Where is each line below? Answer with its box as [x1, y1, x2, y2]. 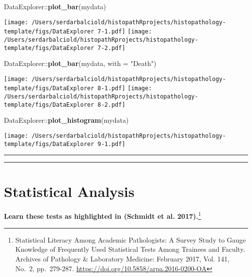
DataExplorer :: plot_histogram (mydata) [4, 115, 129, 125]
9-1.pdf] [97, 140, 126, 147]
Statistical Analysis [4, 181, 135, 201]
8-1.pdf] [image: [97, 85, 152, 92]
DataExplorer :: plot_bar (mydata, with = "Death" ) [4, 58, 157, 68]
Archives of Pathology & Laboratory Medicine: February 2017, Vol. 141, [15, 253, 230, 263]
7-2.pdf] [97, 44, 126, 51]
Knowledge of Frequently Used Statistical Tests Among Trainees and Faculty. [15, 244, 245, 254]
